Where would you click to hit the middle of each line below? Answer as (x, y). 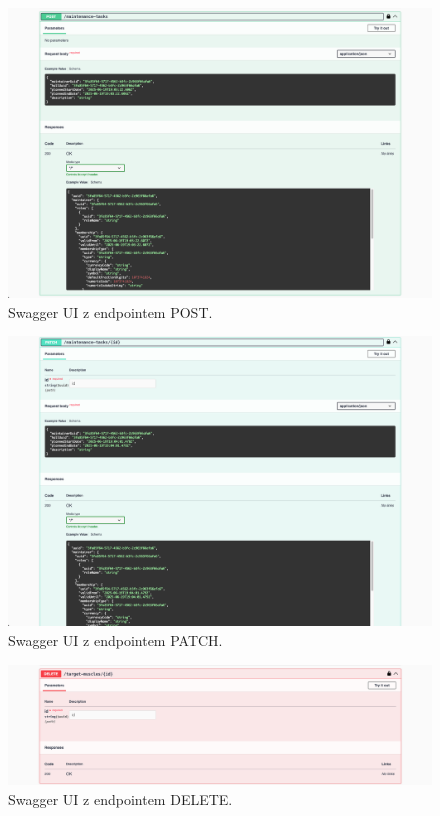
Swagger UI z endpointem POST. (110, 311)
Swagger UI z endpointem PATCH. (115, 640)
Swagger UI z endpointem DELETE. (120, 798)
